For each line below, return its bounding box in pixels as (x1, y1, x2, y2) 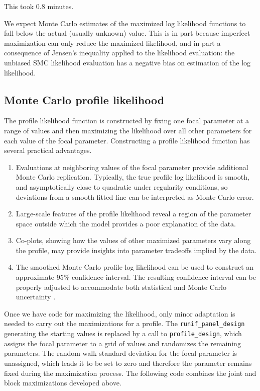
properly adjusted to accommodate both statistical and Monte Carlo (16, 281, 226, 292)
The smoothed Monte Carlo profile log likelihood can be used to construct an (16, 262, 254, 272)
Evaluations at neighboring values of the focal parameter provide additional (16, 162, 248, 172)
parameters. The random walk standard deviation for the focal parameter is (4, 348, 237, 358)
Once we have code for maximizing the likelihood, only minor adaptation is (4, 308, 235, 319)
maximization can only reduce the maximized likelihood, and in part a (4, 37, 221, 48)
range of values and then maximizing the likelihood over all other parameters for (4, 125, 252, 135)
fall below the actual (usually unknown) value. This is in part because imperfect (4, 28, 250, 38)
